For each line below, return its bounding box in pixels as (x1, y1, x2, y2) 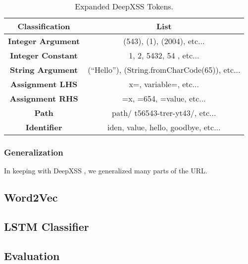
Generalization (4, 146, 63, 158)
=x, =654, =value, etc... (122, 93, 206, 104)
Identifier (25, 121, 62, 133)
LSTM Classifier (4, 218, 89, 234)
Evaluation (4, 248, 60, 263)
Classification (17, 20, 70, 32)
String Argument (10, 64, 78, 75)
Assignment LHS (10, 78, 78, 90)
